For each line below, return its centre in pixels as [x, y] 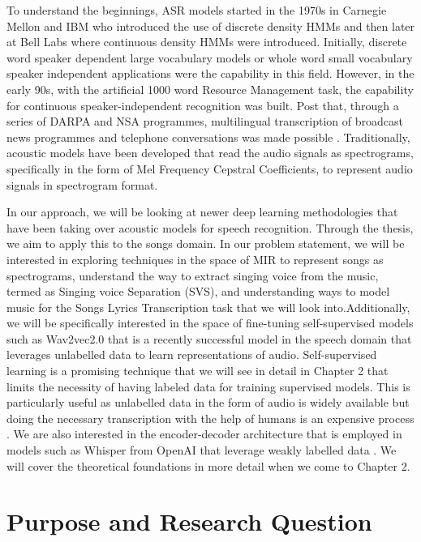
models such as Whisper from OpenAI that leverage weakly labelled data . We [202, 450]
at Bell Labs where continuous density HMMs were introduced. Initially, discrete [207, 42]
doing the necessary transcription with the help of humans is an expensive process [210, 418]
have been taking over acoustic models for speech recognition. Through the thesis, [210, 227]
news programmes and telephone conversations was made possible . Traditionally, [208, 137]
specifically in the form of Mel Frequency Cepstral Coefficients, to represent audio [210, 168]
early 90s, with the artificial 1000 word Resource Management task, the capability [210, 89]
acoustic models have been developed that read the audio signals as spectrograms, [210, 153]
